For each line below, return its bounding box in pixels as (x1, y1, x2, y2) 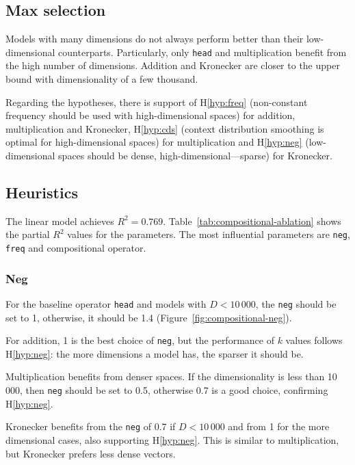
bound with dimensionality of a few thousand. (5, 72, 198, 86)
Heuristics (5, 182, 78, 202)
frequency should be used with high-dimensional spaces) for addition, (5, 108, 295, 122)
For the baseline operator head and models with (5, 296, 207, 310)
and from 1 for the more (228, 419, 330, 434)
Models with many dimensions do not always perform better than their (5, 31, 304, 46)
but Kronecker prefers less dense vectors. (5, 446, 176, 460)
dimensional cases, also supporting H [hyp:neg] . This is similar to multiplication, (5, 432, 339, 447)
